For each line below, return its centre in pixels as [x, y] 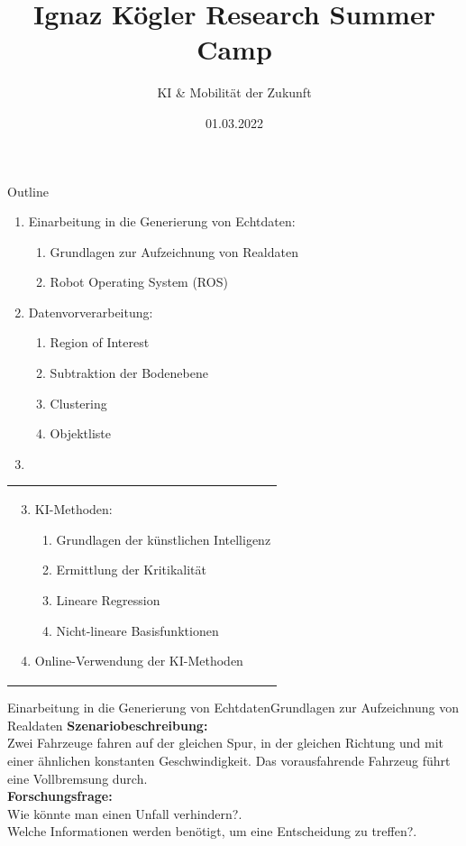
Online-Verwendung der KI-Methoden [139, 661]
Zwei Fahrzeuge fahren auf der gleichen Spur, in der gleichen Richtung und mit [226, 743]
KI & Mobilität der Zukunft [234, 92]
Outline [28, 191]
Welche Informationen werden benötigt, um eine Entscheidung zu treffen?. [212, 831]
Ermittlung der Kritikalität [132, 570]
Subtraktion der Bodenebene [129, 373]
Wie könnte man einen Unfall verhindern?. [125, 813]
